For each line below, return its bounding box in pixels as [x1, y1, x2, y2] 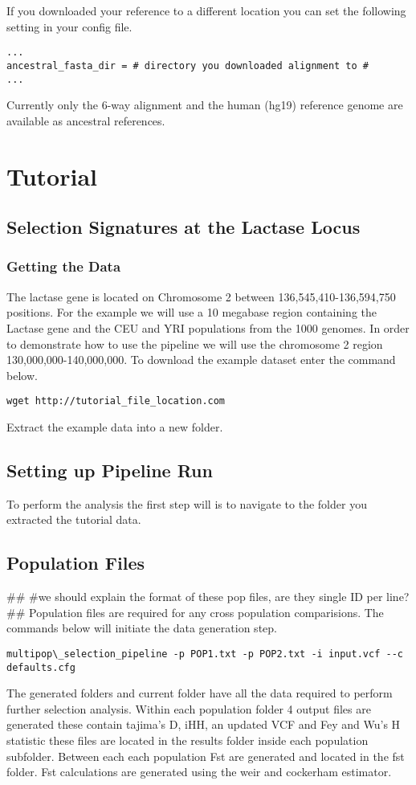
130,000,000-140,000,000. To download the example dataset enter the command [6, 351, 396, 368]
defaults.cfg [6, 661, 75, 673]
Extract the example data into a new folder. [6, 418, 223, 435]
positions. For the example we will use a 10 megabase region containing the [6, 304, 377, 321]
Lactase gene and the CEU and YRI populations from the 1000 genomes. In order [6, 319, 410, 336]
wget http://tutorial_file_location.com [6, 395, 226, 407]
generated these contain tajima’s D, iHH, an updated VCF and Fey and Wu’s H [6, 716, 401, 733]
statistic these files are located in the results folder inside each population [6, 732, 369, 748]
